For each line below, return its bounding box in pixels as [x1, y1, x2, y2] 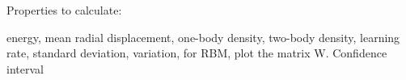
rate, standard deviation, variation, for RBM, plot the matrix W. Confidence [6, 44, 387, 61]
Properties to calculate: [6, 2, 122, 18]
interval [6, 60, 44, 77]
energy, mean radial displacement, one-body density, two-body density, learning [6, 28, 400, 45]
